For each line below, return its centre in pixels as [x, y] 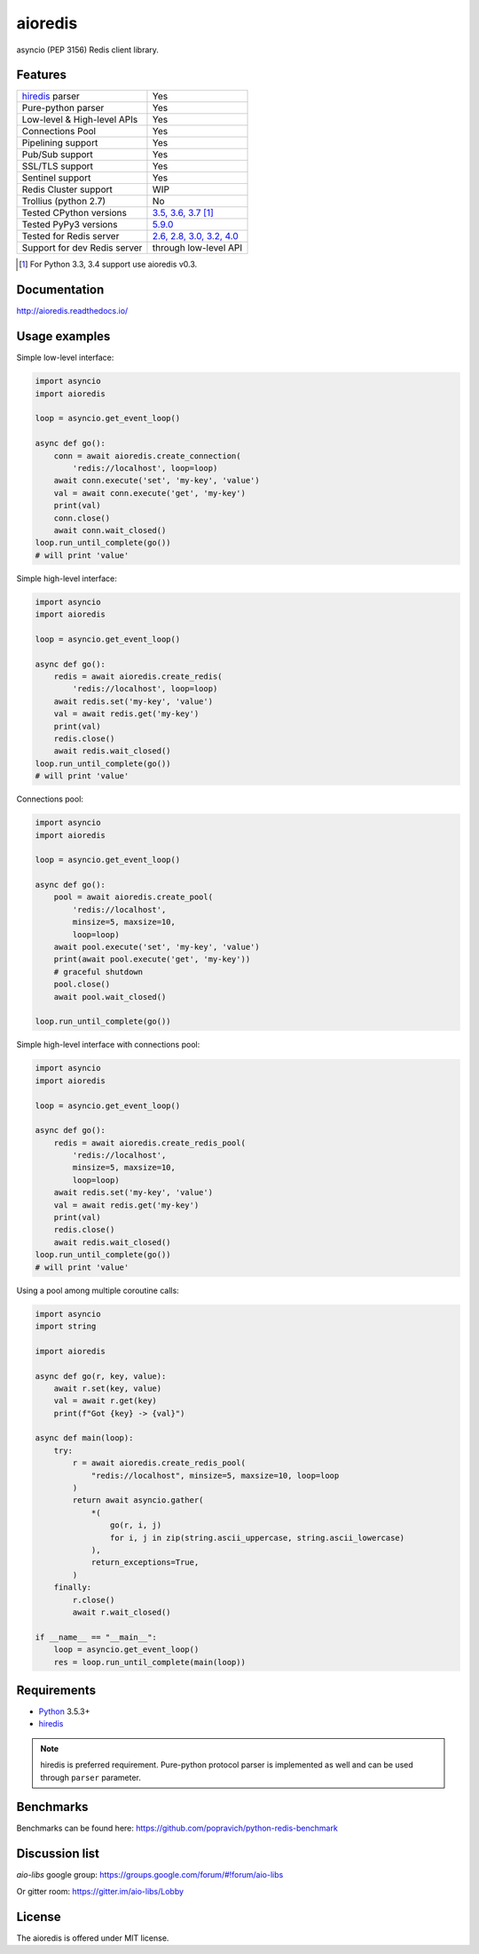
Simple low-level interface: [65, 358]
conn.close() [82, 518]
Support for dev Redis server [82, 248]
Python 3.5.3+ [64, 1711]
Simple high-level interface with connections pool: [108, 1045]
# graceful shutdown [98, 972]
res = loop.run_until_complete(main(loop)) [149, 1662]
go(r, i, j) [136, 1525]
